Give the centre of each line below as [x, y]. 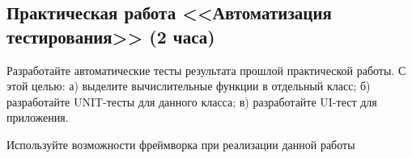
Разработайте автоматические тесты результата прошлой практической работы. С [206, 70]
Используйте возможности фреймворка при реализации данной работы [181, 144]
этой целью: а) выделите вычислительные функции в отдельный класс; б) [189, 86]
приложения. [38, 117]
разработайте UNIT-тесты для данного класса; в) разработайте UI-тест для [192, 101]
